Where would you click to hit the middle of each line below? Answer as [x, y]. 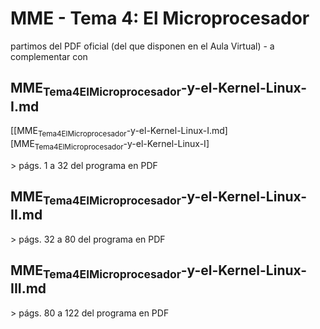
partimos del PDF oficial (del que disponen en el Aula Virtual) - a [142, 46]
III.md [28, 288]
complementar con [49, 56]
